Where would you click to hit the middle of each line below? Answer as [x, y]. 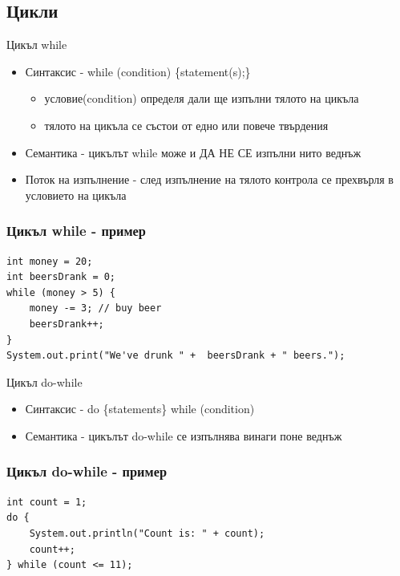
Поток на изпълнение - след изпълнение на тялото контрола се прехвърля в [209, 179]
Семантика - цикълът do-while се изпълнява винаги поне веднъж [184, 435]
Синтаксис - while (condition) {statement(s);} [138, 71]
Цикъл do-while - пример [87, 471]
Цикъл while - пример [76, 231]
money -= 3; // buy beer [95, 308]
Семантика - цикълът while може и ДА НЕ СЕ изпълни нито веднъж [193, 152]
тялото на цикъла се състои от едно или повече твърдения [186, 125]
